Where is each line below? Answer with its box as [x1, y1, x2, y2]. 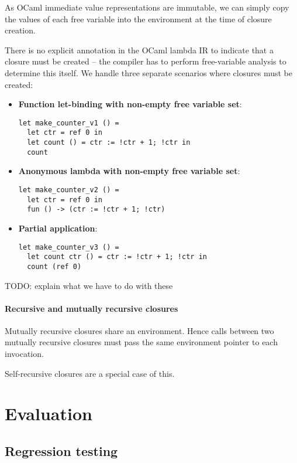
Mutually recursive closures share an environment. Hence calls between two [5, 324, 274, 336]
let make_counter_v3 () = [18, 243, 119, 251]
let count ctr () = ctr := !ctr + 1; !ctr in [27, 253, 207, 261]
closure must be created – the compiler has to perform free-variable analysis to [5, 55, 286, 67]
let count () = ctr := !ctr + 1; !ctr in [27, 138, 191, 147]
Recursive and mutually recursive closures [5, 302, 178, 314]
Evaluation [5, 401, 92, 425]
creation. [5, 24, 36, 36]
